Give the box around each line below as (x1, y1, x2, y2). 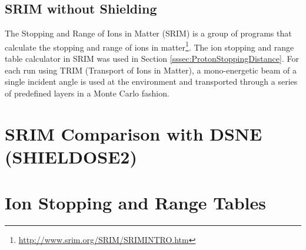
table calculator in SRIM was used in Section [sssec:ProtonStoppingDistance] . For (5, 52, 299, 65)
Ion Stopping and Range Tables (5, 191, 266, 215)
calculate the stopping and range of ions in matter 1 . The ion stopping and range (5, 39, 294, 53)
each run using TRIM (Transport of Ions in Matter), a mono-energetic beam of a (5, 64, 297, 76)
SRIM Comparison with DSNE (5, 121, 262, 145)
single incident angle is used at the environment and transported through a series (5, 75, 298, 88)
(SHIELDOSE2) (5, 144, 137, 168)
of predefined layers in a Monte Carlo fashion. (5, 86, 169, 99)
